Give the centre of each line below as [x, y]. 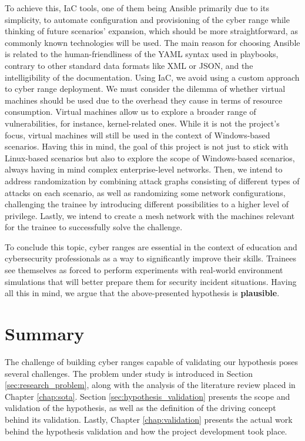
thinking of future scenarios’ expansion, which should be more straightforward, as [151, 31]
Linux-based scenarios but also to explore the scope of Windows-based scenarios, [150, 157]
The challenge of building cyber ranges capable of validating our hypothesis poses [152, 361]
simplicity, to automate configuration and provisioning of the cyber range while [147, 19]
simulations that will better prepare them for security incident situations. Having [151, 281]
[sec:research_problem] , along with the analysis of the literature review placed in [150, 385]
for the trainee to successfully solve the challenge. [94, 227]
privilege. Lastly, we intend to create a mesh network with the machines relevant [150, 215]
